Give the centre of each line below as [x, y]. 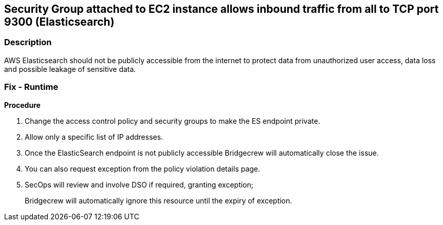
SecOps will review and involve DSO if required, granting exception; [139, 184]
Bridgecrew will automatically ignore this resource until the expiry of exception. [159, 200]
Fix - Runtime [31, 87]
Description [28, 42]
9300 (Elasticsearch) [59, 22]
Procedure [22, 105]
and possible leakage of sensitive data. [70, 69]
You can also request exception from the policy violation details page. [143, 168]
